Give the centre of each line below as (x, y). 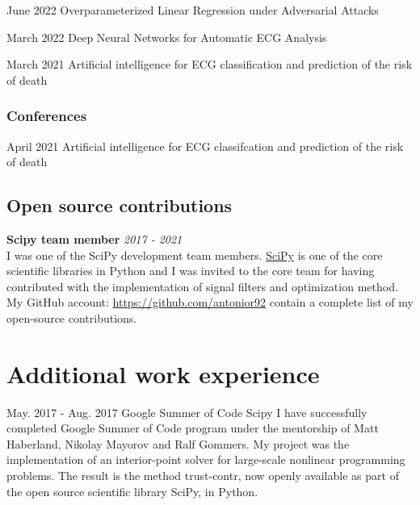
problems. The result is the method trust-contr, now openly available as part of (203, 476)
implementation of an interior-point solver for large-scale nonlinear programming (206, 459)
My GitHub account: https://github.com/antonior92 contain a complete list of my (210, 302)
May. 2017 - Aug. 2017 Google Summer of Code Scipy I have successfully (187, 412)
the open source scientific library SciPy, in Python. (132, 491)
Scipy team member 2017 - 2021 (94, 238)
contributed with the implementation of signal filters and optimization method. (202, 286)
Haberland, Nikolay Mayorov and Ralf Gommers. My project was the (178, 443)
